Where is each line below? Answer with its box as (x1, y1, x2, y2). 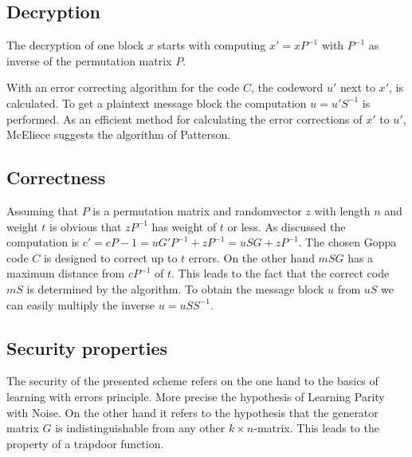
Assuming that (6, 202, 78, 219)
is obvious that (49, 218, 122, 234)
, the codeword (251, 79, 324, 96)
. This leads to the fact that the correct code (171, 265, 390, 282)
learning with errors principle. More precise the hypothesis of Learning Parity (6, 388, 385, 404)
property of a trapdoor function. (6, 435, 164, 451)
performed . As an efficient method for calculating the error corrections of (6, 110, 363, 127)
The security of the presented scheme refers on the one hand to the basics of (6, 372, 379, 389)
